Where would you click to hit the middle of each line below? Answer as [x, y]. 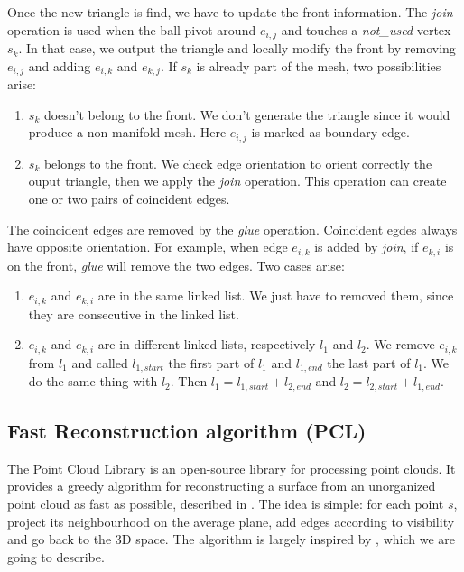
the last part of [369, 362]
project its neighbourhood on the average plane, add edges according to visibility [231, 521]
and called [100, 362]
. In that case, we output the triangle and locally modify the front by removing [237, 48]
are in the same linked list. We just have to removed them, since [276, 295]
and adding [60, 65]
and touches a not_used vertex [366, 29]
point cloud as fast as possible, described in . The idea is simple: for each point [226, 503]
